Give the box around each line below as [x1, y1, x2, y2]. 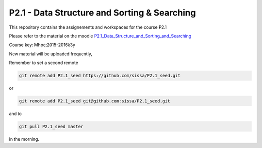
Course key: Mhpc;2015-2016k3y [9, 42, 75, 48]
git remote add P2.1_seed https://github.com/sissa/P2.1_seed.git [19, 73, 180, 79]
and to [9, 111, 22, 116]
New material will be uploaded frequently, [9, 51, 92, 57]
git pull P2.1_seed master [19, 124, 83, 130]
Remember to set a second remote [9, 60, 79, 66]
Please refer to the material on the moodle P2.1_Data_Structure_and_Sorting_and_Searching [9, 33, 192, 39]
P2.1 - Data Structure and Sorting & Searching [9, 7, 196, 18]
